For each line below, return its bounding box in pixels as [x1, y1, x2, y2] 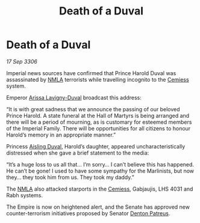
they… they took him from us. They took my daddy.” [6, 173, 134, 181]
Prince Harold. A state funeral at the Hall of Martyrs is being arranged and [6, 112, 190, 119]
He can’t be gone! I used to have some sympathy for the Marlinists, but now [6, 167, 195, 174]
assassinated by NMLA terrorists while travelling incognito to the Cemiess [6, 76, 189, 83]
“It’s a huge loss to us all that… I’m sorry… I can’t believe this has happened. [6, 160, 195, 168]
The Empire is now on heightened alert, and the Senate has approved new [6, 203, 190, 210]
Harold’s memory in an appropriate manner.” [6, 131, 116, 138]
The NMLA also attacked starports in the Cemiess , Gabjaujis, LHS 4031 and [6, 185, 193, 192]
